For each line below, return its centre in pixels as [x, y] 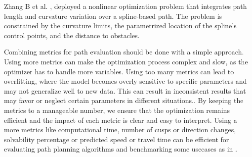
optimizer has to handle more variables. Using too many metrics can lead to [119, 71]
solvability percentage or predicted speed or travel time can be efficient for [117, 139]
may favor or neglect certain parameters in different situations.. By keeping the [124, 100]
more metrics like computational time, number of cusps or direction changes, [120, 130]
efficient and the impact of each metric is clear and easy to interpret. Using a [121, 120]
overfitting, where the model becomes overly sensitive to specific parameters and [126, 81]
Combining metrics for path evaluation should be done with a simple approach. [124, 52]
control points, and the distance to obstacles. [72, 35]
